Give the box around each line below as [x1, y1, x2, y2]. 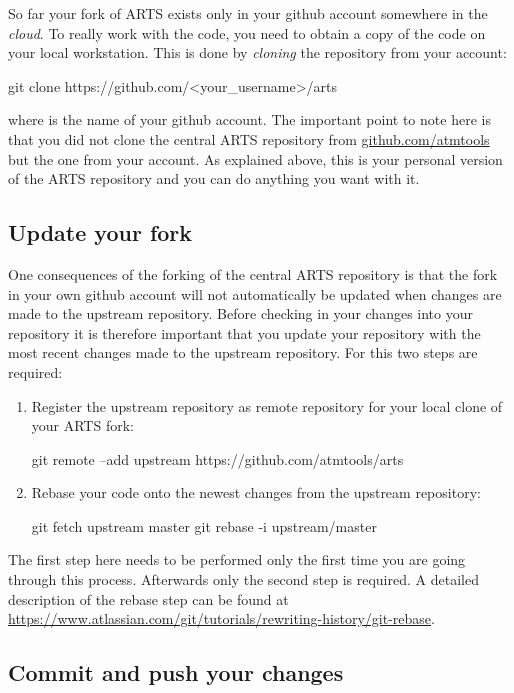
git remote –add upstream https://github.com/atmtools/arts [31, 448, 404, 469]
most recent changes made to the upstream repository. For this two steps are [8, 342, 478, 363]
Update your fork [8, 217, 193, 248]
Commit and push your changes [8, 657, 344, 688]
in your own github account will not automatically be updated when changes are [8, 283, 502, 304]
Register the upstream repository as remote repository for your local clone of [31, 395, 503, 416]
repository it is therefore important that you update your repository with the [8, 322, 481, 343]
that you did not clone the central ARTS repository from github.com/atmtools [8, 128, 490, 149]
